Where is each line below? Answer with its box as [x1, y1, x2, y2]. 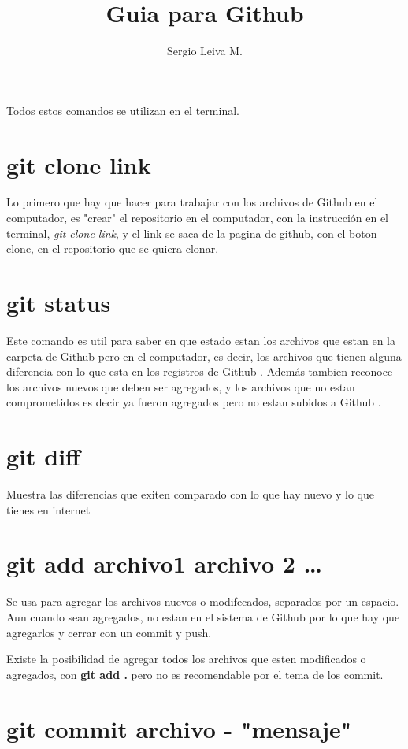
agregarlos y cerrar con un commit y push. [6, 624, 212, 640]
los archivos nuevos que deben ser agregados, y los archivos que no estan [6, 378, 355, 395]
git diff [6, 440, 80, 473]
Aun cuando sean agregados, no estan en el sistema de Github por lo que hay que [6, 608, 400, 625]
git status [6, 287, 111, 318]
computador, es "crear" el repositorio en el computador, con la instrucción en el [6, 209, 389, 226]
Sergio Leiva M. [167, 43, 243, 59]
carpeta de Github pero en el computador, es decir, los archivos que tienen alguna [6, 347, 402, 364]
